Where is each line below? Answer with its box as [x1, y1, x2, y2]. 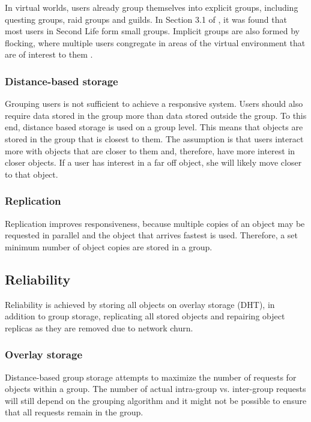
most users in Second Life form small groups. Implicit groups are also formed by [5, 25, 300, 37]
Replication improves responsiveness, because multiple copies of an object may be [5, 217, 305, 229]
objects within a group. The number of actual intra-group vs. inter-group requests [5, 382, 306, 395]
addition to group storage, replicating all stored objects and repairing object [5, 310, 285, 322]
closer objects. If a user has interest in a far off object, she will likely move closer [5, 156, 302, 169]
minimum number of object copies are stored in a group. [5, 240, 213, 253]
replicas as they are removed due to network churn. [5, 321, 193, 334]
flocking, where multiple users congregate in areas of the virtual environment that [5, 36, 306, 49]
